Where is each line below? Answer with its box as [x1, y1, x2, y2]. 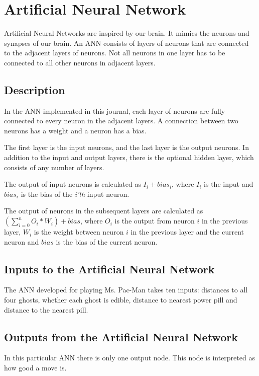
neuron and [4, 236, 39, 247]
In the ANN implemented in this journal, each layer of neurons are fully [4, 105, 225, 116]
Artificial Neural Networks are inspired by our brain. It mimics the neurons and [4, 28, 249, 38]
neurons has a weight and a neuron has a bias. [4, 125, 147, 135]
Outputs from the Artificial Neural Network [4, 329, 238, 344]
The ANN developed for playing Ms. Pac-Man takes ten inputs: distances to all [4, 284, 248, 295]
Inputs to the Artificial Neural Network [4, 261, 215, 276]
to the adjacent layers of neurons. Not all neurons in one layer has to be [4, 47, 225, 58]
